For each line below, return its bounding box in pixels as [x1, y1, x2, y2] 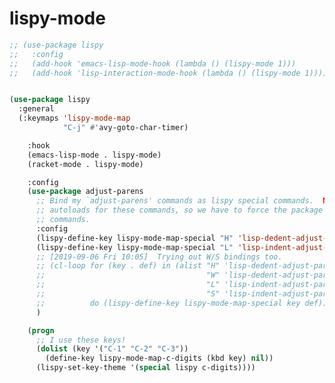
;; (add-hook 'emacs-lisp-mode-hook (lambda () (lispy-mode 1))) [9, 58, 297, 69]
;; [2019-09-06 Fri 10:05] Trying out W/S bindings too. [35, 252, 283, 262]
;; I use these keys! [35, 335, 127, 345]
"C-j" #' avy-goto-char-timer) [62, 123, 189, 133]
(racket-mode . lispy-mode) [27, 159, 144, 169]
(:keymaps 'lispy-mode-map [18, 113, 131, 124]
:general [18, 104, 55, 114]
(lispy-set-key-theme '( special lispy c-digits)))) [35, 363, 256, 373]
